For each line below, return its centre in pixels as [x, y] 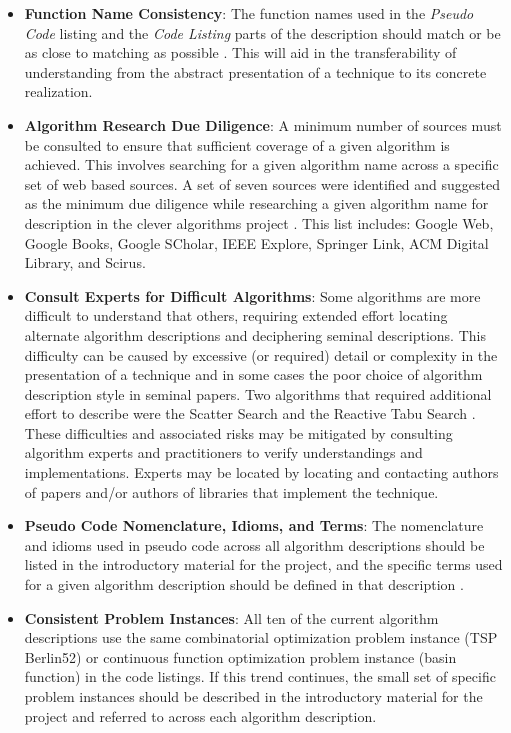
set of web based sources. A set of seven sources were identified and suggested [262, 183]
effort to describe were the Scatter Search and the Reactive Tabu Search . [250, 413]
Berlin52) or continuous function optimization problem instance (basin [240, 656]
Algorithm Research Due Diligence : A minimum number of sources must [263, 124]
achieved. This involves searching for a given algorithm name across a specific [261, 164]
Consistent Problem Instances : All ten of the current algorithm [231, 617]
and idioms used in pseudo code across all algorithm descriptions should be [254, 544]
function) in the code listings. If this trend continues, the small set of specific [260, 676]
